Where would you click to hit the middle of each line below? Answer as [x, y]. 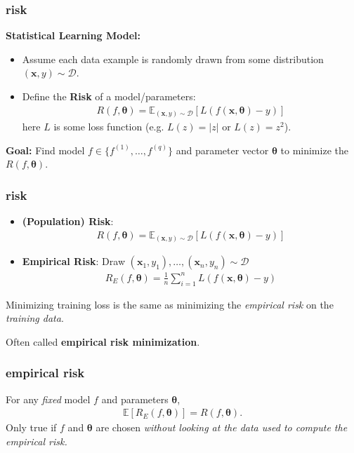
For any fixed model [48, 399]
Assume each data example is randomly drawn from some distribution [173, 59]
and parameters [135, 399]
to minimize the [314, 150]
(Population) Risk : [68, 221]
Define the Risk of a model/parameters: [109, 96]
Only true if [31, 427]
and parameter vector [222, 150]
